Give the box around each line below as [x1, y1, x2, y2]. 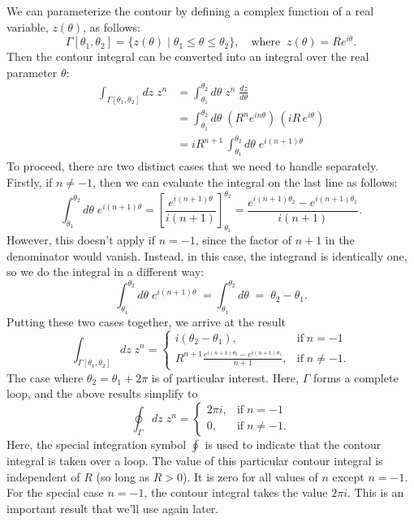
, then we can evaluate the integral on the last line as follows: [92, 173, 398, 190]
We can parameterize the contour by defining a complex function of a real [6, 2, 374, 19]
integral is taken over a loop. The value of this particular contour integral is [6, 451, 383, 468]
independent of [6, 468, 80, 485]
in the [325, 231, 355, 248]
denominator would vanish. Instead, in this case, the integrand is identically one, [6, 247, 408, 264]
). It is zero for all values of [183, 468, 318, 485]
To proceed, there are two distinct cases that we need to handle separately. [6, 157, 379, 175]
